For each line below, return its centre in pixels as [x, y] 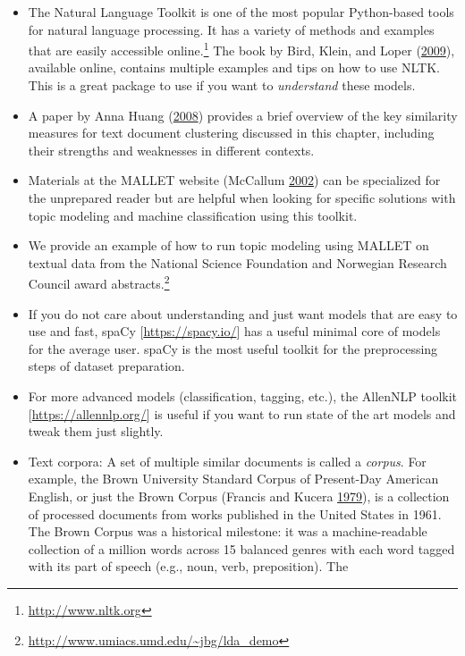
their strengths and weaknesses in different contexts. [171, 150]
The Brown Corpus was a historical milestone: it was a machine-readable [228, 531]
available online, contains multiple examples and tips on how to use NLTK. [234, 67]
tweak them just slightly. [96, 431]
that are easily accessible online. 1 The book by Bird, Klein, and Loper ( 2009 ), [241, 49]
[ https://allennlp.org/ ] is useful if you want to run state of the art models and [242, 413]
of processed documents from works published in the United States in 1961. [235, 513]
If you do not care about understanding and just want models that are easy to [243, 313]
